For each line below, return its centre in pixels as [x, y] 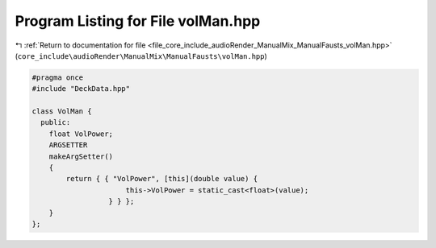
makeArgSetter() [81, 156]
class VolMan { [62, 112]
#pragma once [58, 77]
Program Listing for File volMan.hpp [138, 21]
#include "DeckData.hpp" [81, 89]
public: [56, 122]
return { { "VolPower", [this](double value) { [162, 179]
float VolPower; [81, 134]
